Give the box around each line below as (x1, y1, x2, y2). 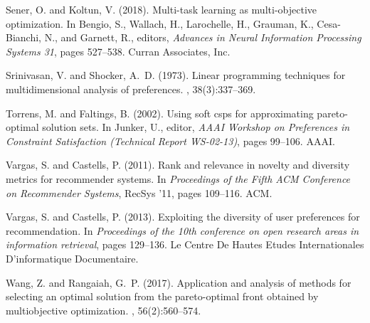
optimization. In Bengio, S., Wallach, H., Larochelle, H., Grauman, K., (6, 16, 314, 31)
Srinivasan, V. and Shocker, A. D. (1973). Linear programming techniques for (6, 68, 346, 83)
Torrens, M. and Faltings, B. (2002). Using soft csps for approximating (6, 105, 314, 120)
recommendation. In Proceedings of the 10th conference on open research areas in (6, 223, 359, 238)
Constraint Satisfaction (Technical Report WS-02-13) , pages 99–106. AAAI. (6, 133, 335, 148)
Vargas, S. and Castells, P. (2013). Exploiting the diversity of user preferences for (6, 209, 360, 224)
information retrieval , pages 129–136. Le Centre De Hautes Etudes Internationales (6, 237, 364, 252)
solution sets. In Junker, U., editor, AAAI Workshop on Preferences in (42, 120, 350, 134)
